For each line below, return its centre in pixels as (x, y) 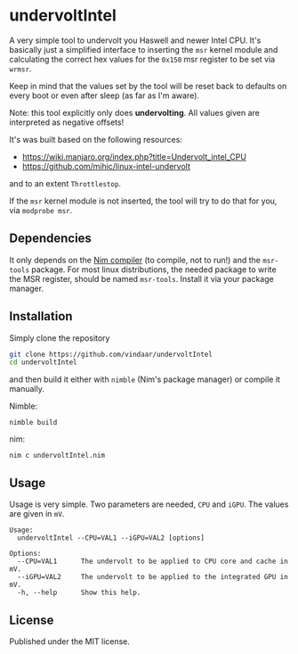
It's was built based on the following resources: (96, 139)
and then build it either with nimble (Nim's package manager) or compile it (145, 379)
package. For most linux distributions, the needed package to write (154, 269)
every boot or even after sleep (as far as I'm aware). (105, 95)
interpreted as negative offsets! (67, 122)
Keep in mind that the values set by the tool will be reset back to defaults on (148, 86)
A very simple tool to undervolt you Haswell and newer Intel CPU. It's (135, 40)
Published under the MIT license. (70, 641)
